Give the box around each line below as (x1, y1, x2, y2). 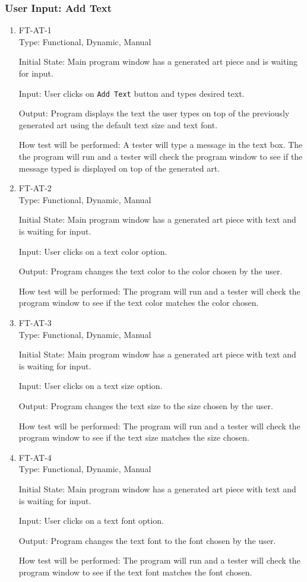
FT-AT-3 (18, 316, 52, 328)
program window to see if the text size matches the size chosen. (18, 431, 249, 444)
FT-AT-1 (18, 24, 52, 36)
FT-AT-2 (18, 182, 52, 194)
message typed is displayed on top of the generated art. (18, 162, 220, 174)
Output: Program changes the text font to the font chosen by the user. (18, 534, 276, 546)
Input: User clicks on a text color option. (18, 245, 167, 257)
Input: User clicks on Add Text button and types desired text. (18, 87, 245, 99)
